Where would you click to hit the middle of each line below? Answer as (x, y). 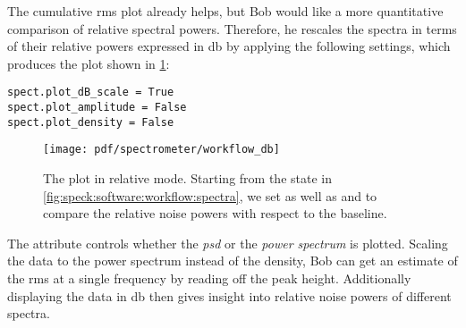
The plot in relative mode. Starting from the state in (187, 178)
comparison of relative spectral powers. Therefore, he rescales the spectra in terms (232, 28)
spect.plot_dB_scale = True (91, 93)
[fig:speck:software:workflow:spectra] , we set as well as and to (210, 195)
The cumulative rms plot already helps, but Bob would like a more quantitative (225, 11)
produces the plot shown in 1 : (89, 63)
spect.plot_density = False (91, 122)
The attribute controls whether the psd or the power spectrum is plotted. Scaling (228, 243)
